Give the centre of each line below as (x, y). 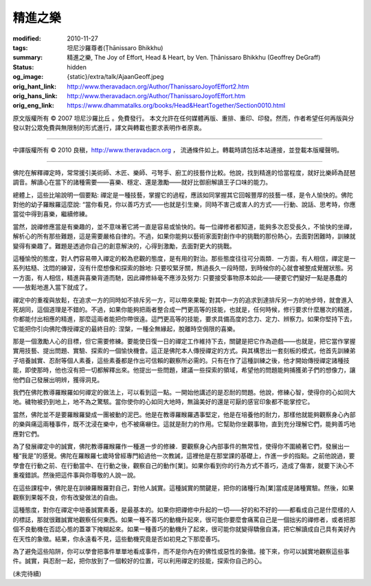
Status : (23, 67)
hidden (77, 67)
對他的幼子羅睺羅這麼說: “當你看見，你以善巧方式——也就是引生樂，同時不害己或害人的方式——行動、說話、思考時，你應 (184, 204)
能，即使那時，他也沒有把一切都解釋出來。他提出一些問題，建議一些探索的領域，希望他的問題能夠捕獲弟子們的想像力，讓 (184, 370)
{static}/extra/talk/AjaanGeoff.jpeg (115, 77)
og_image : (28, 77)
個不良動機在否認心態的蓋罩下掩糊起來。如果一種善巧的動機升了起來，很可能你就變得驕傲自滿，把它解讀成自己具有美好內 (184, 529)
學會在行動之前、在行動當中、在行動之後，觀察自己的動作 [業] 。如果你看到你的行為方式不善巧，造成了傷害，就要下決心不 (183, 465)
